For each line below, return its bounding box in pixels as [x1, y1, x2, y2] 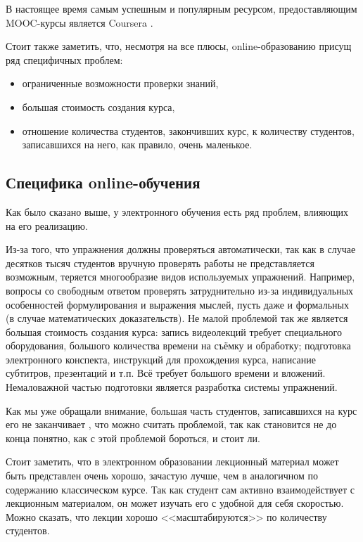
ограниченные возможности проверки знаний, [22, 76, 219, 91]
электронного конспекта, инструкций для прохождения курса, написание [6, 351, 316, 366]
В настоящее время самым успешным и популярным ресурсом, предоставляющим [6, 1, 357, 15]
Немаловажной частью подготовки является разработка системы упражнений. [6, 380, 338, 394]
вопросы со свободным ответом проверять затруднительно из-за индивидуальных [6, 283, 354, 297]
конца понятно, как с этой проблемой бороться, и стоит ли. [6, 430, 260, 445]
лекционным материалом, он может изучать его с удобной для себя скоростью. [6, 496, 344, 510]
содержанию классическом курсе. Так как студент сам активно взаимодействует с [6, 482, 355, 496]
